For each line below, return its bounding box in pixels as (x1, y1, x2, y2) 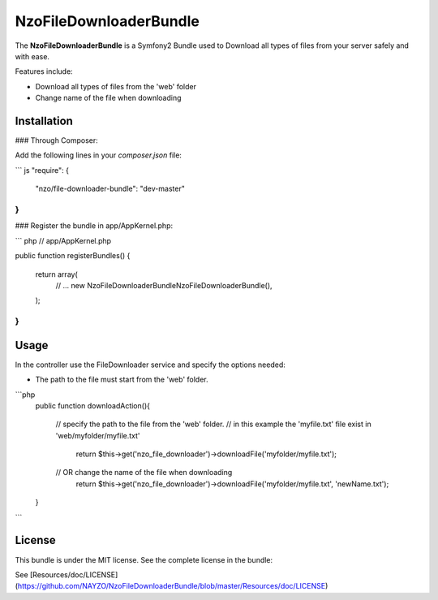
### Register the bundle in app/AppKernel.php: (15, 221, 174, 231)
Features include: (15, 67, 73, 76)
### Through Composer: (15, 136, 99, 145)
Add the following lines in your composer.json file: (15, 150, 182, 160)
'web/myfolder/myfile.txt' (55, 430, 141, 440)
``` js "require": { (15, 165, 69, 175)
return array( (35, 269, 79, 279)
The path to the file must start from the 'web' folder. (35, 374, 208, 385)
